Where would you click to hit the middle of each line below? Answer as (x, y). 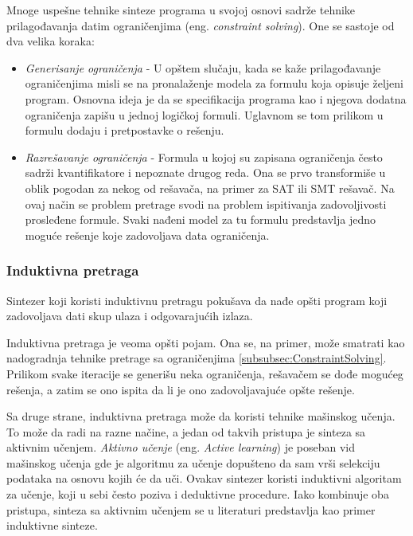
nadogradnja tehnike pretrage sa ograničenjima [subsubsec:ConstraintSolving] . (197, 358)
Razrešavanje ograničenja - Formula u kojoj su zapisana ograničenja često (204, 156)
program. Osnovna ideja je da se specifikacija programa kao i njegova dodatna (216, 98)
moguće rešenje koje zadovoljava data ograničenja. (147, 235)
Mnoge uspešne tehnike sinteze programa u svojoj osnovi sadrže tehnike (181, 10)
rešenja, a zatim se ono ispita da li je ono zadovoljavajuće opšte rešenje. (181, 389)
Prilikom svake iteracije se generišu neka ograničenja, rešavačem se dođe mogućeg (205, 373)
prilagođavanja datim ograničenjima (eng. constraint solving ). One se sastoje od (201, 25)
